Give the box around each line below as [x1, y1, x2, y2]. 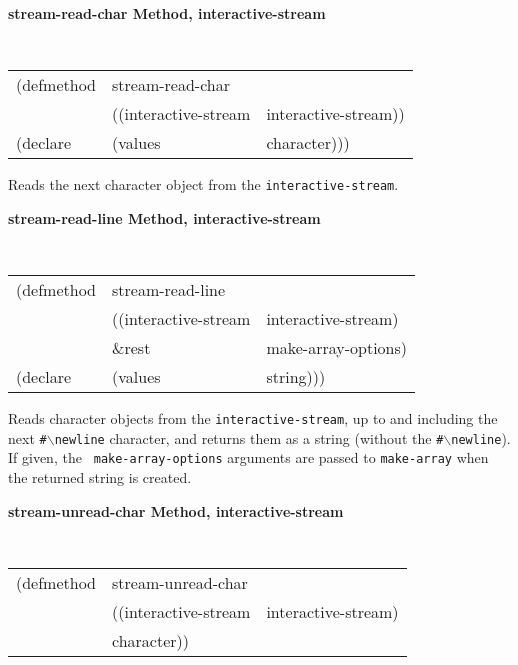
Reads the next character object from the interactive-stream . [8, 174, 399, 195]
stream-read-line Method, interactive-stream [8, 207, 321, 228]
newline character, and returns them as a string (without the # [54, 427, 444, 448]
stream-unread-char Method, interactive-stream [8, 500, 344, 521]
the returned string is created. [8, 467, 192, 488]
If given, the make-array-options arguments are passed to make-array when [8, 447, 489, 468]
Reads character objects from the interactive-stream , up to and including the [8, 408, 498, 429]
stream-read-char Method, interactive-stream [8, 3, 326, 23]
